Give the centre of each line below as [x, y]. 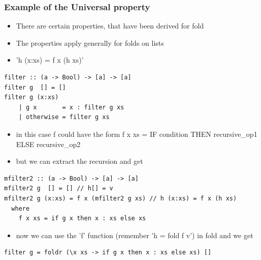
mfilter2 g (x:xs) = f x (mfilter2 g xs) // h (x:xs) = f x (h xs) [121, 198]
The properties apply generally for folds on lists [90, 42]
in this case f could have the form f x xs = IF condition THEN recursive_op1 [137, 134]
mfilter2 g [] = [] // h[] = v [59, 189]
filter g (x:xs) [31, 97]
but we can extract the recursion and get [79, 161]
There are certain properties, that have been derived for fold [110, 26]
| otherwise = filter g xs [64, 117]
